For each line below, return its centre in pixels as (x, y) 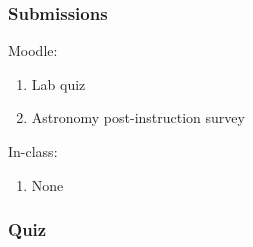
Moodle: (33, 50)
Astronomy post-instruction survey (138, 117)
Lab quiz (58, 83)
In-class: (33, 151)
